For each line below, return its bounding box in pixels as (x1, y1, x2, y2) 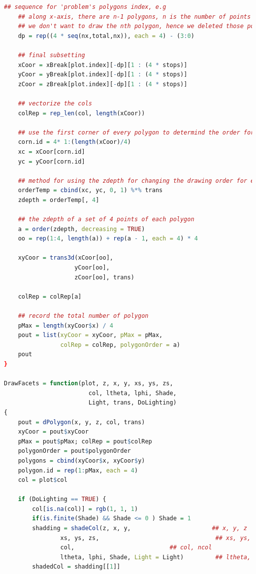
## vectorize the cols (18, 100, 92, 107)
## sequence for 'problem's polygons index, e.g (4, 3, 166, 10)
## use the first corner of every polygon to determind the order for (18, 129, 255, 136)
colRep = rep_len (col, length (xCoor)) (18, 109, 145, 117)
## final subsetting (18, 51, 85, 59)
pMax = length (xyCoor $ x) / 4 (18, 322, 114, 329)
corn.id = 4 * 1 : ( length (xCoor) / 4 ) (18, 138, 131, 146)
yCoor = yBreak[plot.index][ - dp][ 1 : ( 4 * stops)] (18, 71, 188, 78)
